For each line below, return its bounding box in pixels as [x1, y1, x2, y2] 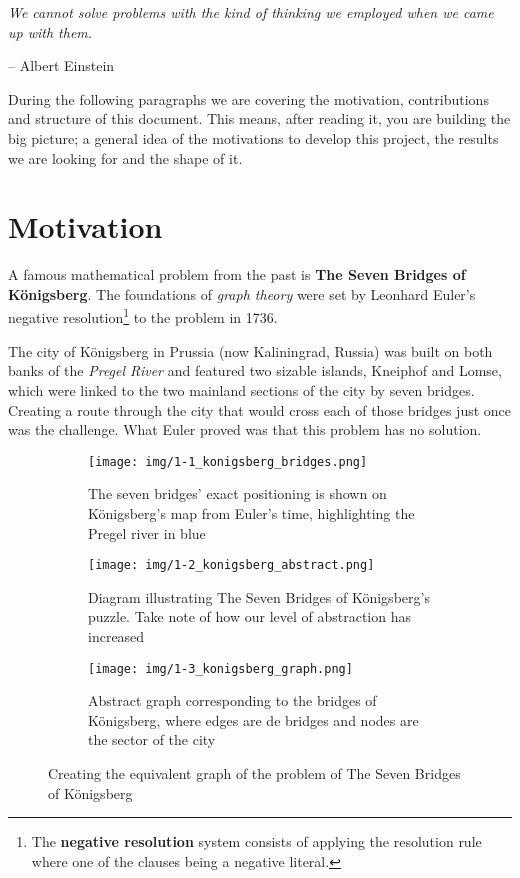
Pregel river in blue [88, 522, 206, 543]
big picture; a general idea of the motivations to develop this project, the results [8, 127, 499, 148]
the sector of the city [88, 729, 216, 750]
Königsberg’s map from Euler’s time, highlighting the [88, 502, 415, 523]
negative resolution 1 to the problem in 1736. [8, 304, 278, 328]
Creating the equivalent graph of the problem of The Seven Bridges [48, 763, 461, 783]
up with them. [8, 21, 93, 42]
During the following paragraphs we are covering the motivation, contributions [8, 88, 489, 109]
